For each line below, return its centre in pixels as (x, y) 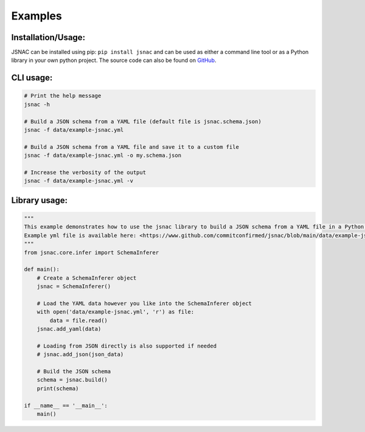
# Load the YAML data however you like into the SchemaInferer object (144, 303)
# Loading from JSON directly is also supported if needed (127, 346)
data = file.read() (78, 320)
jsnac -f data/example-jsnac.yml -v (79, 181)
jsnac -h (37, 104)
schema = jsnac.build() (72, 380)
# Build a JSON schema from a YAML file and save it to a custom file (132, 147)
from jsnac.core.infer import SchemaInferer (92, 252)
